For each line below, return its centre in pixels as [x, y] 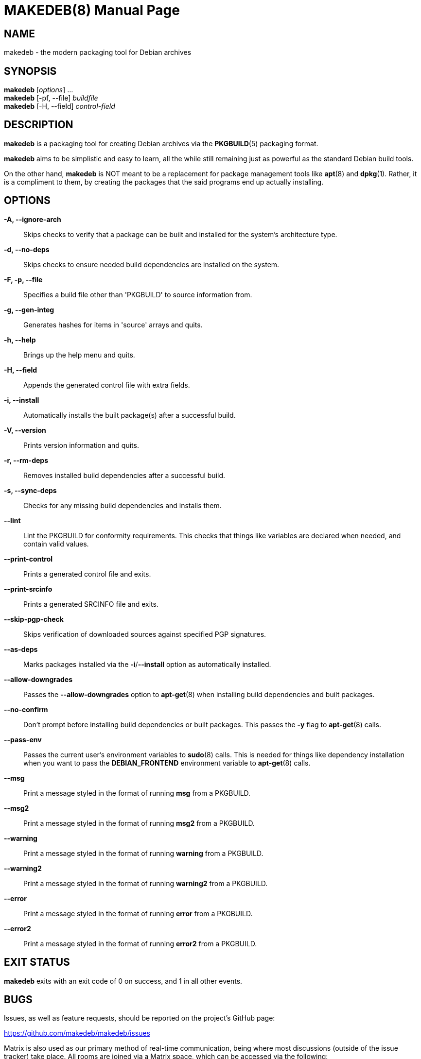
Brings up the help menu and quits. [79, 355]
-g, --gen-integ [29, 309]
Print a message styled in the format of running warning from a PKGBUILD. [143, 853]
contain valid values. [56, 544]
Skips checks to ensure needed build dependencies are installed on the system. [151, 264]
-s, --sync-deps [30, 490]
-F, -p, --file [23, 279]
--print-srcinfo [28, 589]
